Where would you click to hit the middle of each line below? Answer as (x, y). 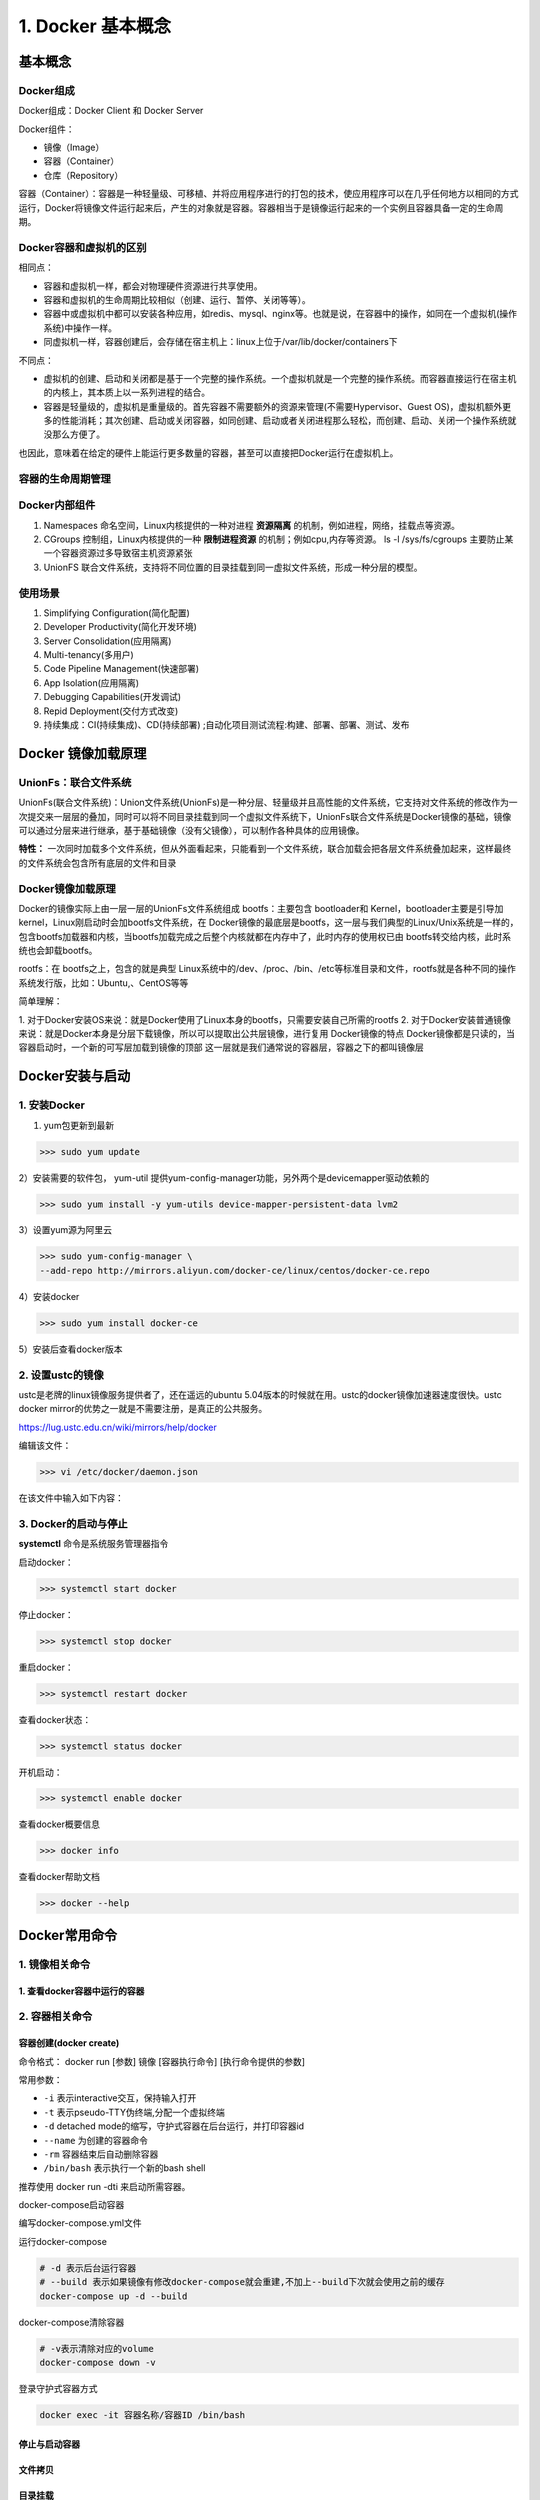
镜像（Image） (74, 147)
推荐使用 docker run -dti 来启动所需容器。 (104, 2186)
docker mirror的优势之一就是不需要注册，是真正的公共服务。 (143, 1409)
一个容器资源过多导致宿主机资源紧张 (118, 553)
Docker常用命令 (68, 1935)
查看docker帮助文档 (59, 1877)
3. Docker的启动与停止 (73, 1523)
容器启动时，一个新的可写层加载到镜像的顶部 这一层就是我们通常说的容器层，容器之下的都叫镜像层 (221, 1047)
